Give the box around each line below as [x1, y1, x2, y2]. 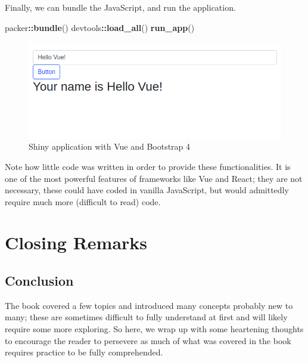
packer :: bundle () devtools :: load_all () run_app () [5, 21, 195, 33]
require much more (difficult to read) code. [5, 195, 161, 208]
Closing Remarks [5, 230, 148, 255]
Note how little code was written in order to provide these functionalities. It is [5, 160, 291, 172]
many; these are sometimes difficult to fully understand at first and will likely [5, 311, 288, 323]
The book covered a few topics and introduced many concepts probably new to [5, 299, 293, 311]
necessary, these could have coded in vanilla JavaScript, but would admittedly [5, 184, 289, 196]
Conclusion [5, 271, 74, 290]
